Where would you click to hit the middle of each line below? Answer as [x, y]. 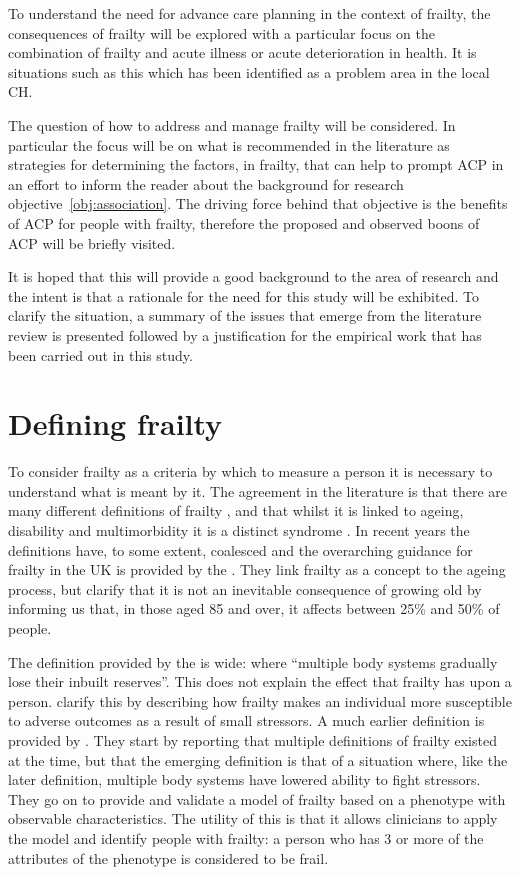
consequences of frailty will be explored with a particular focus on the [222, 32]
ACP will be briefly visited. [92, 242]
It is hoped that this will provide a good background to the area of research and [253, 276]
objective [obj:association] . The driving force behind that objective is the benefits [258, 203]
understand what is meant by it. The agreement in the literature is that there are [258, 490]
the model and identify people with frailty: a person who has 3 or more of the [246, 837]
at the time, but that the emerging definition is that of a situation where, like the [258, 759]
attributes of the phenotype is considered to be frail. [168, 857]
